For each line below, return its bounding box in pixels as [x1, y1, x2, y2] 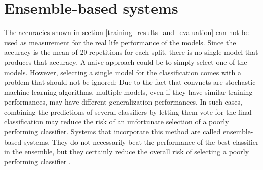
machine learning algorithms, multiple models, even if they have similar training [4, 86, 253, 97]
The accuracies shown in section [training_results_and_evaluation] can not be [4, 27, 249, 38]
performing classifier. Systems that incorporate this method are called [4, 126, 221, 137]
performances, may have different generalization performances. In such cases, [4, 96, 242, 107]
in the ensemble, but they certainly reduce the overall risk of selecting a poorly [4, 146, 249, 157]
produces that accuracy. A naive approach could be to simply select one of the [4, 56, 247, 67]
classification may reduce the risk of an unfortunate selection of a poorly [4, 116, 229, 127]
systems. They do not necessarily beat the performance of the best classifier [23, 136, 259, 147]
